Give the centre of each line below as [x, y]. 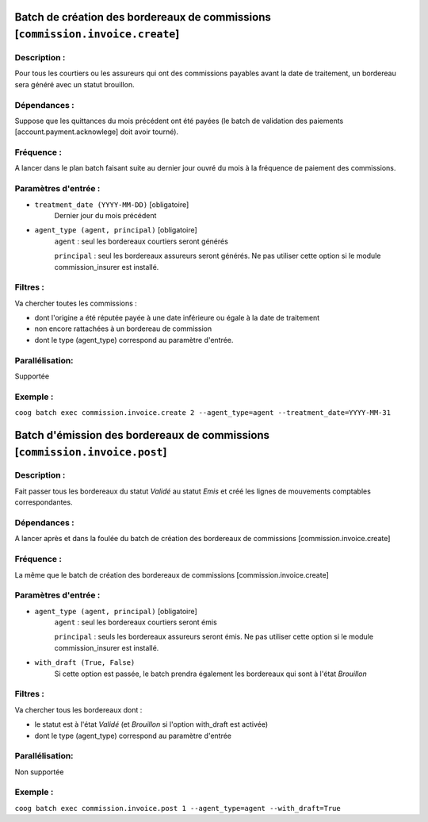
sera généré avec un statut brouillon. [75, 84]
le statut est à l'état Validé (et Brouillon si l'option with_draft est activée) [151, 724]
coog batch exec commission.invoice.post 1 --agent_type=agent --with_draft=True [178, 808]
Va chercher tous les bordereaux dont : [78, 709]
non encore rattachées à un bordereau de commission [123, 328]
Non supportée [39, 772]
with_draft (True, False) [85, 663]
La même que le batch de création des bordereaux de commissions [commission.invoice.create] [172, 574]
